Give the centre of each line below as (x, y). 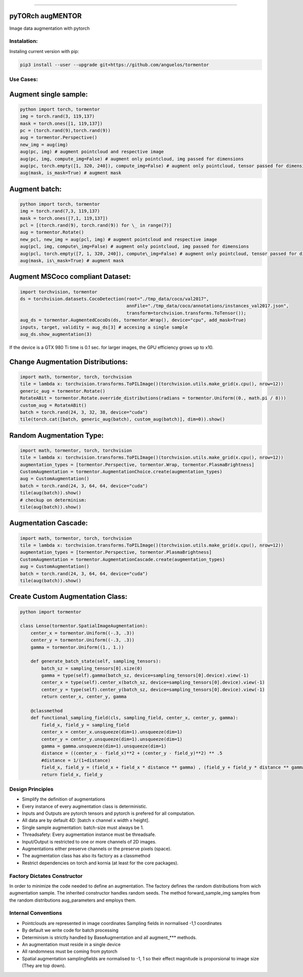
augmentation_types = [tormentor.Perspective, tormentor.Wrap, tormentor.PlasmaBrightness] (137, 464)
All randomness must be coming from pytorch (70, 951)
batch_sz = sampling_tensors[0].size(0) (92, 668)
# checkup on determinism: (53, 500)
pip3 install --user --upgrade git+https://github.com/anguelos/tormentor (115, 65)
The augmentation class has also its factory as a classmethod (86, 856)
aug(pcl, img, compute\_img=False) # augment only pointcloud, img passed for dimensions (135, 247)
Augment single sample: (48, 94)
